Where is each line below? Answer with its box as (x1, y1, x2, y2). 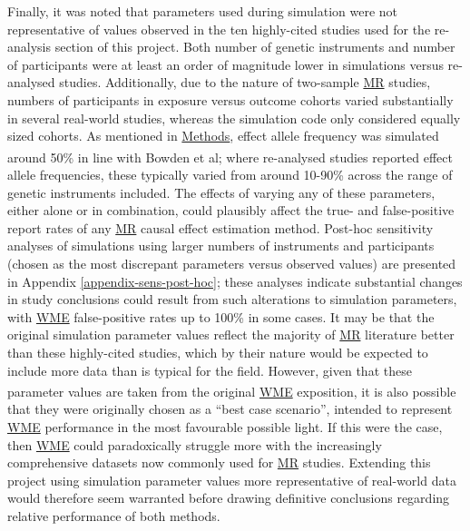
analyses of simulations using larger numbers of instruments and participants (7, 236, 435, 255)
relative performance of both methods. (7, 506, 220, 525)
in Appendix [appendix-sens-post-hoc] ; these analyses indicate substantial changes (7, 271, 463, 290)
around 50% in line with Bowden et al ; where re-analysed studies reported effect (7, 147, 453, 166)
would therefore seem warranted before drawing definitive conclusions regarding (7, 488, 450, 507)
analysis (7, 37, 51, 56)
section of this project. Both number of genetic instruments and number (54, 37, 455, 56)
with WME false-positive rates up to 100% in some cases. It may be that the (7, 307, 435, 326)
